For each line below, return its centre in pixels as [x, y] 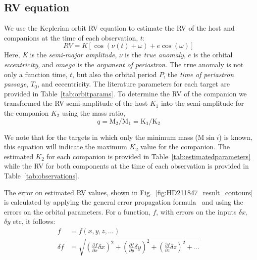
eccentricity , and [29, 64]
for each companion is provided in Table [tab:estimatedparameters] [149, 156]
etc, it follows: [34, 221]
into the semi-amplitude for [203, 103]
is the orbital [213, 55]
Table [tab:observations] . [42, 175]
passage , [16, 84]
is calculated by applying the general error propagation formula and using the [124, 202]
